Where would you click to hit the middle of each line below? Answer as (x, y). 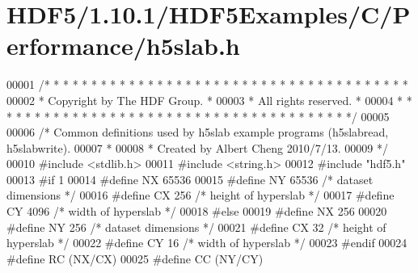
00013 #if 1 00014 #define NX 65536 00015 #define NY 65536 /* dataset (190, 179)
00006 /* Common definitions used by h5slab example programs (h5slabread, (198, 132)
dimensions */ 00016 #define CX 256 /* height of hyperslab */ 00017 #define (201, 195)
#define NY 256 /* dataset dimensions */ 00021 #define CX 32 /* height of (196, 227)
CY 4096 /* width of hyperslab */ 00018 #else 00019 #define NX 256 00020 (197, 211)
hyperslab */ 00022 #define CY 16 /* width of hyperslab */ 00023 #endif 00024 (207, 243)
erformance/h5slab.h (123, 46)
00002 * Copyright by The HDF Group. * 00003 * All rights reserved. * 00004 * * (209, 100)
